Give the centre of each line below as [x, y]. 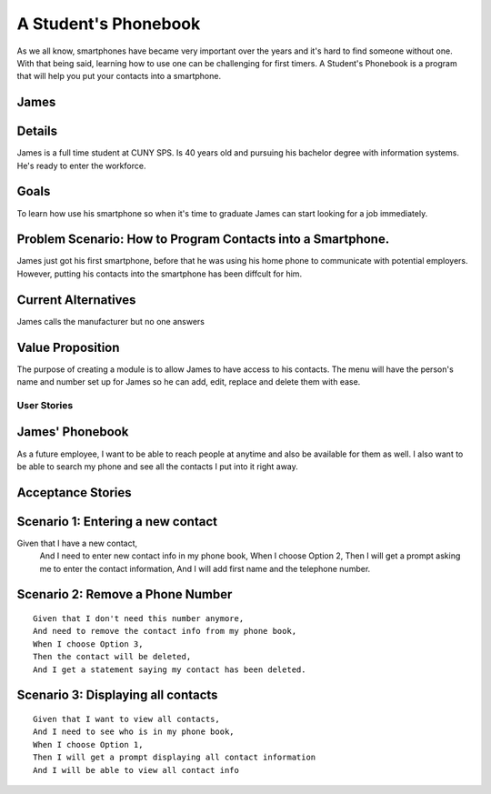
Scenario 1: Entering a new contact [117, 522]
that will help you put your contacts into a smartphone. [119, 76]
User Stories [45, 405]
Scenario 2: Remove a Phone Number [125, 594]
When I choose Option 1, [88, 744]
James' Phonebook [73, 432]
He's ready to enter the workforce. [81, 166]
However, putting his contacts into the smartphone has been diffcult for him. [160, 274]
